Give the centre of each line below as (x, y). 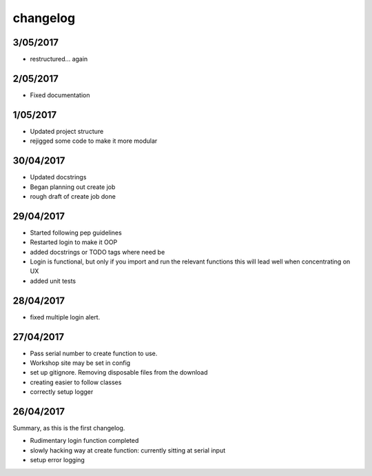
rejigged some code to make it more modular (94, 141)
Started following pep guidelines (76, 232)
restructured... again (59, 59)
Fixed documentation (60, 95)
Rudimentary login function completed (84, 441)
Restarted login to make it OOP (74, 242)
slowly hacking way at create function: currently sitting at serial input (128, 450)
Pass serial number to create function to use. (94, 353)
